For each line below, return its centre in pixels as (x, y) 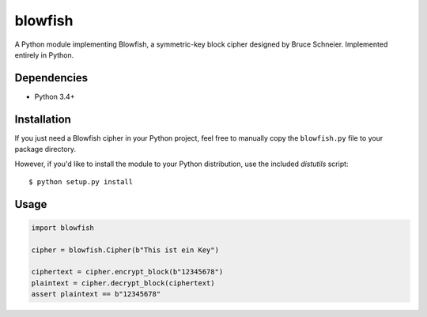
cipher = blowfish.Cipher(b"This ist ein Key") (125, 250)
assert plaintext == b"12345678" (96, 294)
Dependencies (51, 78)
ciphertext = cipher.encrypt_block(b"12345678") (127, 272)
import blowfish (63, 228)
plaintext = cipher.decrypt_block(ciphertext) (123, 283)
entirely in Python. (44, 55)
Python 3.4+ (55, 96)
